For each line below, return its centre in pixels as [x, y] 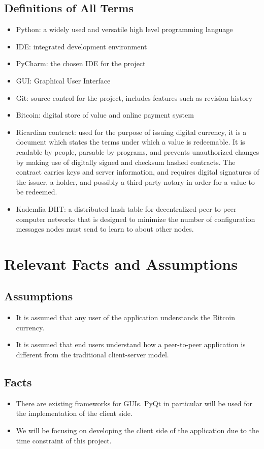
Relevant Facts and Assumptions [121, 263]
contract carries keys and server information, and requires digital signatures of [138, 172]
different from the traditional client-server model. [92, 355]
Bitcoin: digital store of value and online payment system [105, 115]
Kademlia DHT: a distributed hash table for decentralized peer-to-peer [126, 208]
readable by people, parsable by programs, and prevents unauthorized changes [138, 151]
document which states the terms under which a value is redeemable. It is [130, 142]
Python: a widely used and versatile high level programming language [124, 29]
